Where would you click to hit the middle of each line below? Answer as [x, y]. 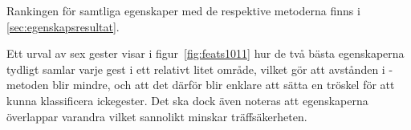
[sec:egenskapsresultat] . [63, 26]
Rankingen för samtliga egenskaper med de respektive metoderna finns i [183, 10]
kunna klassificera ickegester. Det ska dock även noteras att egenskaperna [187, 100]
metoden [28, 85]
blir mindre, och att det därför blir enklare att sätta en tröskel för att [224, 85]
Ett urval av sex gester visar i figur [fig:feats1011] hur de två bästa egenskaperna [205, 53]
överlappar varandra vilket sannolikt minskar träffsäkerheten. [157, 116]
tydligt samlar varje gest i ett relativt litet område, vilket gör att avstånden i [196, 69]
